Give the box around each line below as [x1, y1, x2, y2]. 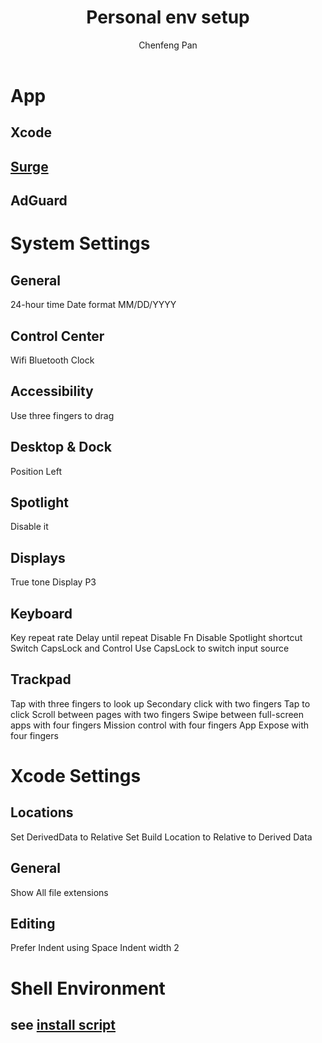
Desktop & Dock [10, 439, 112, 456]
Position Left [10, 465, 62, 477]
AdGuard [10, 192, 68, 210]
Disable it [10, 521, 49, 533]
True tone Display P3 [10, 576, 97, 588]
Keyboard [10, 605, 73, 622]
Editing [10, 916, 56, 932]
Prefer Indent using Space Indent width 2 [10, 942, 180, 954]
